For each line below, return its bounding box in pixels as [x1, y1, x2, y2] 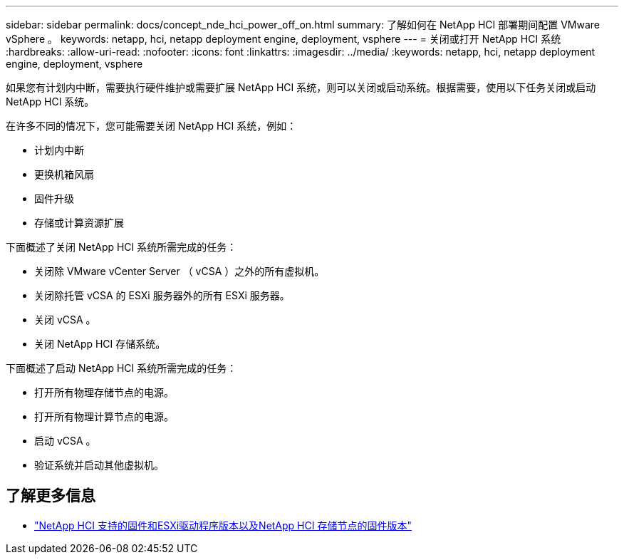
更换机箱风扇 [34, 168, 94, 180]
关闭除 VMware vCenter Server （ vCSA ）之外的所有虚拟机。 [34, 265, 325, 277]
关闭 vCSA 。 [34, 313, 96, 326]
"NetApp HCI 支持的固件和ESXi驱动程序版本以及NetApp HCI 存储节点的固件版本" [34, 519, 412, 532]
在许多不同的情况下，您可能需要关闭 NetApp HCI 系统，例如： [6, 120, 297, 132]
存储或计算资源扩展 [34, 217, 124, 229]
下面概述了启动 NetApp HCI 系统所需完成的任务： [6, 362, 237, 374]
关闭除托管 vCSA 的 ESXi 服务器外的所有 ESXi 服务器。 [34, 289, 290, 301]
